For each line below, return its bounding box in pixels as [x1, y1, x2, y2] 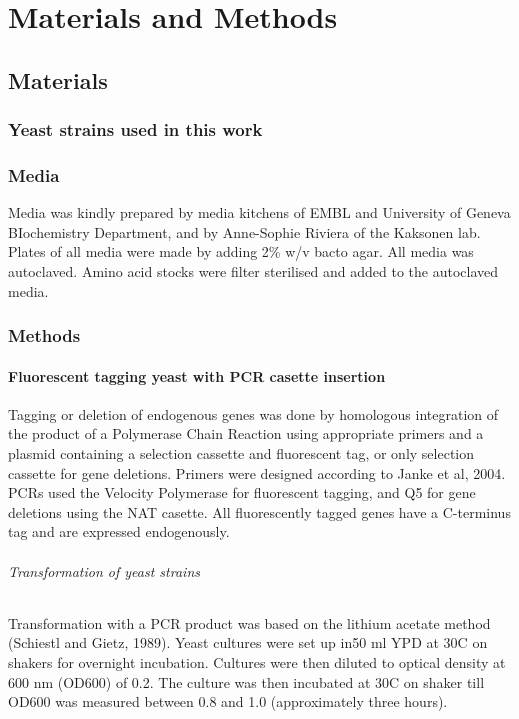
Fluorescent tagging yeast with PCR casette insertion [8, 365, 386, 386]
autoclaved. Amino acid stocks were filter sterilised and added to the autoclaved [8, 261, 499, 281]
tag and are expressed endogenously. [8, 521, 230, 542]
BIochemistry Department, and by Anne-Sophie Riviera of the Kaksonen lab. [8, 221, 481, 242]
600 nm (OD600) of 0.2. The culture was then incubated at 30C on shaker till [8, 671, 485, 692]
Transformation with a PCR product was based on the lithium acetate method [8, 612, 491, 633]
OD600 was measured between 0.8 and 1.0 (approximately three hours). [8, 691, 448, 712]
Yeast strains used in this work [8, 117, 263, 142]
